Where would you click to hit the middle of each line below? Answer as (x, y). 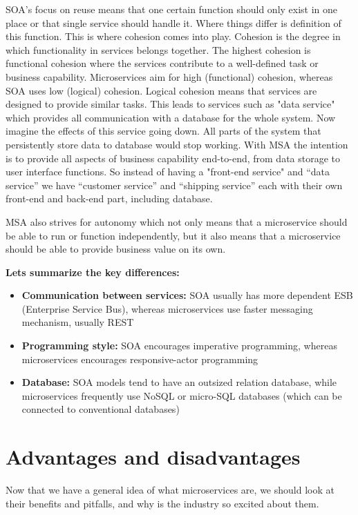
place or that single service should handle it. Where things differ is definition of (173, 22)
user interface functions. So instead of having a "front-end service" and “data (168, 172)
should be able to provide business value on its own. (116, 249)
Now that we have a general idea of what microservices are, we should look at (170, 490)
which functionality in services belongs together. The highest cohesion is (158, 49)
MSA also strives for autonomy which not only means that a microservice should (177, 221)
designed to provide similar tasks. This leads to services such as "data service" (170, 104)
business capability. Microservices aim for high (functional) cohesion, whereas (169, 76)
